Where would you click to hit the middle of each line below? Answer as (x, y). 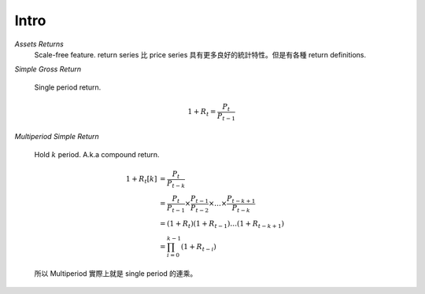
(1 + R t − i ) (198, 248)
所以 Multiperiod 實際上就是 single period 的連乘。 (116, 274)
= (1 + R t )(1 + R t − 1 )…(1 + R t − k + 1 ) (222, 224)
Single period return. (68, 87)
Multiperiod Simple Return (57, 137)
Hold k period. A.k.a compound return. (97, 154)
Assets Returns (39, 44)
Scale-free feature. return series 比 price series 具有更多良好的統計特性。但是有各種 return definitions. (200, 54)
